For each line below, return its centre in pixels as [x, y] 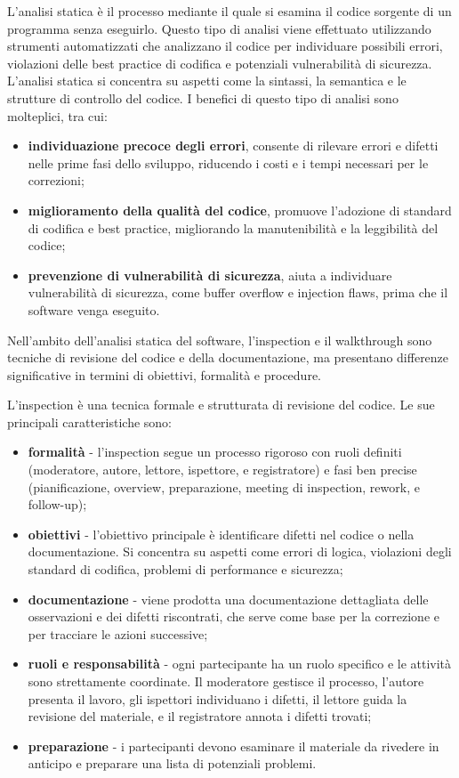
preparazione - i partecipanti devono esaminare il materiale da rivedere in [234, 746]
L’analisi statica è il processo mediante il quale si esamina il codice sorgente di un [229, 11]
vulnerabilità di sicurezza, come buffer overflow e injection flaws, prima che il [238, 292]
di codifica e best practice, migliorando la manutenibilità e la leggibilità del [233, 227]
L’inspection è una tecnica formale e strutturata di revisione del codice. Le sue [221, 405]
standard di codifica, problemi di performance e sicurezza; [185, 569]
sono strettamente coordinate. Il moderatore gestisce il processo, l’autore [226, 681]
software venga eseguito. [94, 309]
